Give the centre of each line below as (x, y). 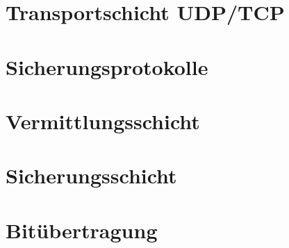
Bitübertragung (82, 230)
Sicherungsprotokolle (107, 66)
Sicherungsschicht (91, 175)
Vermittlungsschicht (103, 121)
